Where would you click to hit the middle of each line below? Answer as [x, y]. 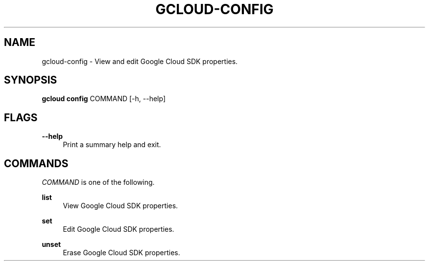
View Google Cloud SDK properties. [120, 206]
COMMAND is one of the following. [98, 182]
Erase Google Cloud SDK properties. [121, 253]
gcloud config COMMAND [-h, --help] [104, 99]
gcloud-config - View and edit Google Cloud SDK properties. [140, 61]
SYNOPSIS [31, 80]
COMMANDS [36, 163]
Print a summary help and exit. [112, 145]
